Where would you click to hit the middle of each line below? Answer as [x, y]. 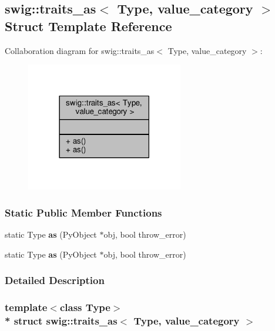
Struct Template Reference [88, 26]
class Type [85, 307]
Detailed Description [55, 280]
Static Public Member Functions [83, 212]
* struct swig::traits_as [61, 321]
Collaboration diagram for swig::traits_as [80, 50]
